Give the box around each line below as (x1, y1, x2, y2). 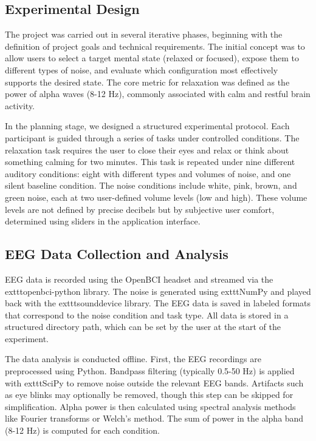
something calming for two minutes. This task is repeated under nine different (5, 155, 295, 168)
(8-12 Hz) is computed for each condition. (5, 424, 160, 437)
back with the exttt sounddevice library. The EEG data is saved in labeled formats (5, 297, 311, 309)
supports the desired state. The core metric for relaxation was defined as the (5, 75, 290, 88)
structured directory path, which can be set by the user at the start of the (5, 320, 281, 333)
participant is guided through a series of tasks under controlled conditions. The (5, 131, 300, 144)
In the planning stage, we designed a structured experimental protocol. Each (5, 120, 290, 132)
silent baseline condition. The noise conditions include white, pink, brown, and (5, 179, 297, 192)
